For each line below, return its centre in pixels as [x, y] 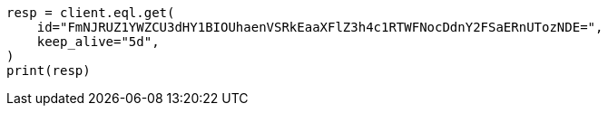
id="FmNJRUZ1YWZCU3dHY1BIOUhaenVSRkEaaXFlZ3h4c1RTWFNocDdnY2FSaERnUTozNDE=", [320, 27]
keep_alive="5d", [98, 42]
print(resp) [49, 71]
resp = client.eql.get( [91, 13]
